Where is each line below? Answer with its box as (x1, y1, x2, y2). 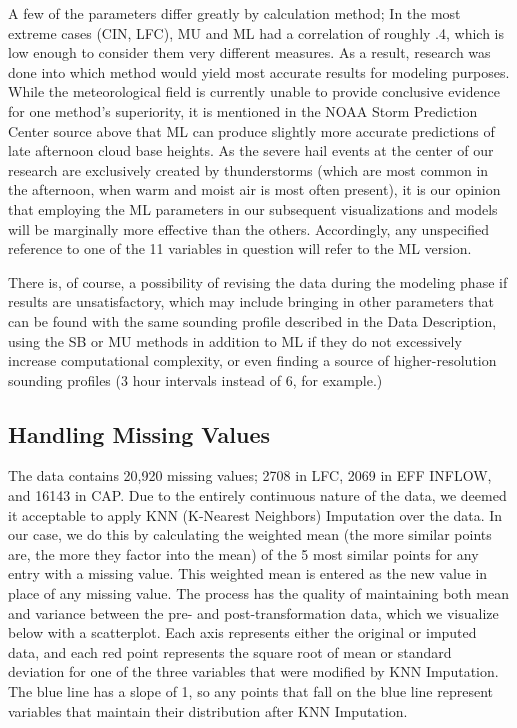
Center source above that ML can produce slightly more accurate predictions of (8, 120, 495, 141)
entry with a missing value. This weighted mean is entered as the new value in (8, 563, 488, 584)
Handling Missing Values (8, 418, 271, 449)
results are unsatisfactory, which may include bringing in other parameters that (8, 291, 495, 312)
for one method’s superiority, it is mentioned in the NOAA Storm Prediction (8, 100, 478, 121)
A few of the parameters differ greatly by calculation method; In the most (8, 3, 461, 23)
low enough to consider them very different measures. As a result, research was (8, 42, 491, 63)
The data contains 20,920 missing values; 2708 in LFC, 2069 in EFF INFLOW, (8, 465, 492, 486)
